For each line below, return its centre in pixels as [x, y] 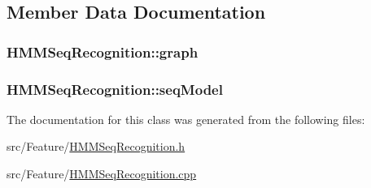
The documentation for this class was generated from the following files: [186, 119]
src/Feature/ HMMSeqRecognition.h [96, 146]
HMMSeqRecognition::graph [103, 51]
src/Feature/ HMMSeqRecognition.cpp [102, 174]
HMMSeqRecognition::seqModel [115, 89]
